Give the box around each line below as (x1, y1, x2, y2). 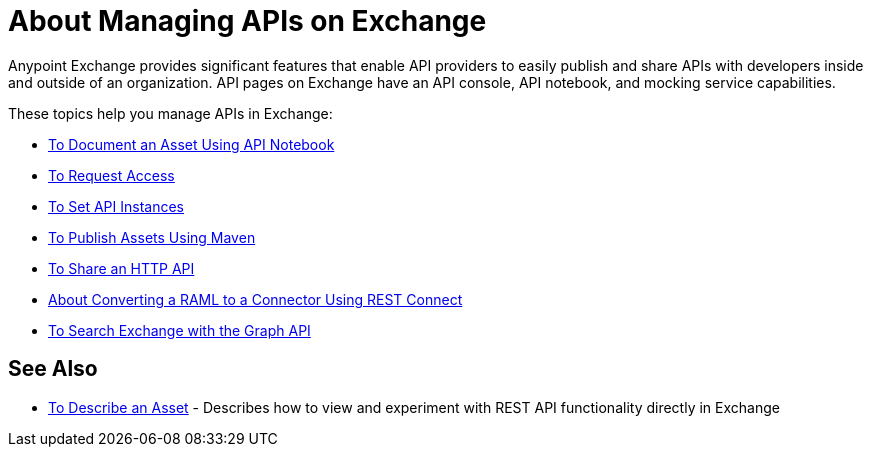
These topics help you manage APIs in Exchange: (8, 104, 333, 122)
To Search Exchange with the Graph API (48, 321, 311, 339)
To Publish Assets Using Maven (48, 228, 256, 246)
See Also (8, 356, 98, 382)
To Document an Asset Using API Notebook (48, 135, 335, 153)
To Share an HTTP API (48, 259, 195, 277)
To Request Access (48, 166, 175, 184)
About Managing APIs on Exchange (8, 4, 487, 38)
